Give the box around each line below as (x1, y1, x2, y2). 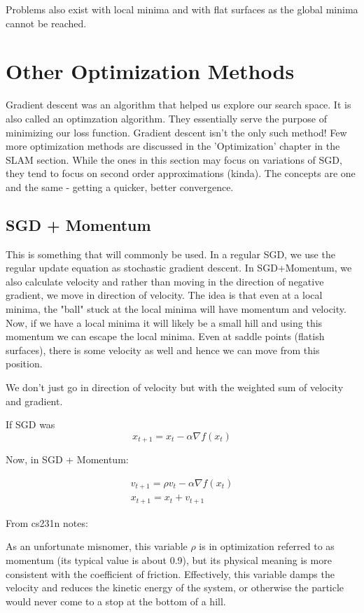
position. (6, 356, 43, 371)
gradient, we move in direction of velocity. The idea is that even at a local (6, 288, 323, 302)
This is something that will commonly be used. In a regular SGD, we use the (6, 246, 335, 261)
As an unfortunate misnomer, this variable (6, 539, 188, 554)
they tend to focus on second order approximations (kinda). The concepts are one (6, 166, 356, 181)
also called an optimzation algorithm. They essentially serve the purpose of (6, 111, 327, 125)
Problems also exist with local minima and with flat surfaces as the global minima (6, 2, 358, 16)
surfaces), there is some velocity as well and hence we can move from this (6, 342, 320, 357)
